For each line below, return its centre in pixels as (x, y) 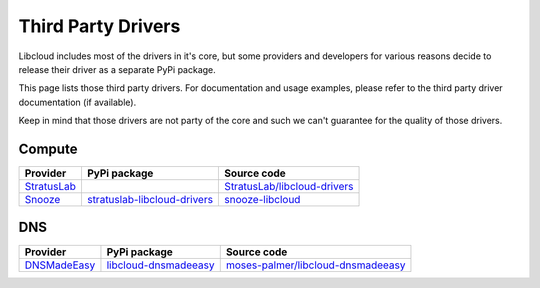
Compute (48, 148)
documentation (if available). (77, 102)
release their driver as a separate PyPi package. (117, 69)
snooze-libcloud (262, 200)
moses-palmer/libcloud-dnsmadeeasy (315, 265)
